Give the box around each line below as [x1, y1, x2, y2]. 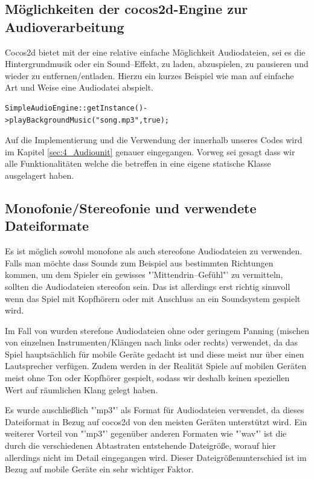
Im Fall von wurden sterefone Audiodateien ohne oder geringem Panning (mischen [5, 324, 309, 336]
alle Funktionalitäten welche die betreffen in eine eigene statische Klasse [5, 157, 271, 170]
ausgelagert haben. [5, 169, 74, 181]
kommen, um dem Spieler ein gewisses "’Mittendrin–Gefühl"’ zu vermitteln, [5, 268, 283, 281]
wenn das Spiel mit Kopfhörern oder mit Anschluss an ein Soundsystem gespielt [5, 292, 301, 304]
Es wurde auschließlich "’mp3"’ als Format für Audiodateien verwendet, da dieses [5, 403, 304, 416]
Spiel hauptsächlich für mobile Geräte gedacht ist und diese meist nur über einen [5, 347, 304, 360]
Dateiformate [5, 216, 89, 235]
